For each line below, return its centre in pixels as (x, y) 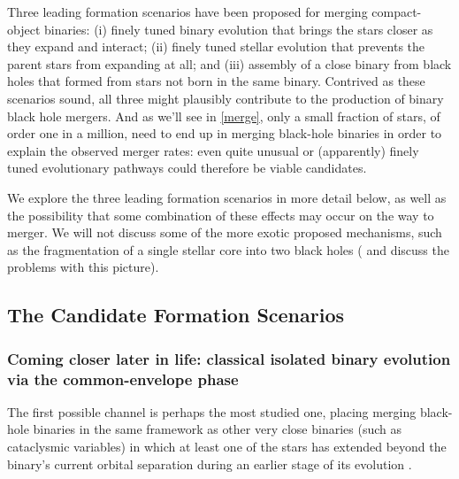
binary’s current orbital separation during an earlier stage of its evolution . (210, 464)
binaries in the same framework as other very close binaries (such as (217, 429)
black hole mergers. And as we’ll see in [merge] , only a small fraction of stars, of (224, 116)
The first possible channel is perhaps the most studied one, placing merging (212, 411)
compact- (397, 12)
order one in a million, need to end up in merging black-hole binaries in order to (225, 133)
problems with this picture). (83, 267)
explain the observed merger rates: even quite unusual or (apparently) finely (213, 150)
